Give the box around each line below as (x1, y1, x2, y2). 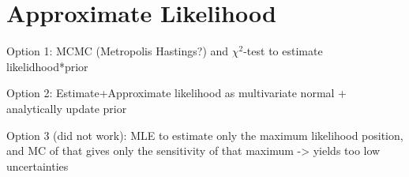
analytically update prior (6, 100, 127, 116)
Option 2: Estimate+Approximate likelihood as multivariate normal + (6, 85, 347, 101)
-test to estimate (243, 43, 323, 59)
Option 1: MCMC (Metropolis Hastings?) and (6, 43, 229, 59)
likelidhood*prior (6, 58, 88, 74)
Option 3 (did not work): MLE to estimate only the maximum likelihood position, (6, 126, 403, 143)
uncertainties (6, 157, 69, 174)
